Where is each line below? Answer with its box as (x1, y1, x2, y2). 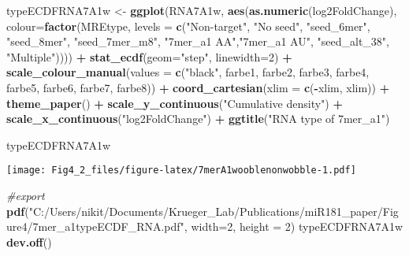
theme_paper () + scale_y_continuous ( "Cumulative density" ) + (6, 95, 343, 111)
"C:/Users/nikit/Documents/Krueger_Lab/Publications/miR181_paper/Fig (28, 202, 399, 219)
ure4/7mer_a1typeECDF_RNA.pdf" (6, 218, 184, 235)
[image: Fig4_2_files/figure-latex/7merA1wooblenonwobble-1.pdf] (6, 165, 356, 176)
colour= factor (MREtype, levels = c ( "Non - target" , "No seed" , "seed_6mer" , (6, 17, 370, 34)
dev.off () (6, 233, 52, 250)
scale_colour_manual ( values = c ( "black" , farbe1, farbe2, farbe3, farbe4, (6, 64, 370, 80)
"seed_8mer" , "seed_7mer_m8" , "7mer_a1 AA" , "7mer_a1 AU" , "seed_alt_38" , (6, 33, 389, 50)
